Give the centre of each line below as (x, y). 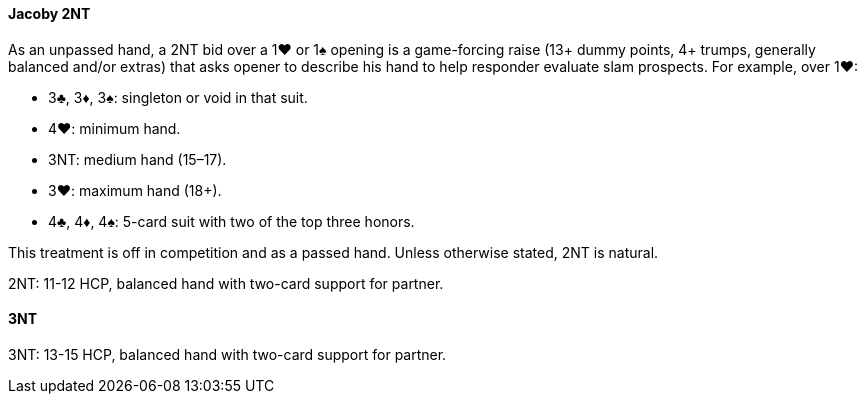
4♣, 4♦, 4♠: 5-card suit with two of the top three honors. (231, 221)
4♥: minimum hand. (114, 128)
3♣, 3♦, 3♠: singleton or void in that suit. (178, 97)
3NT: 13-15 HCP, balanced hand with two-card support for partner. (227, 354)
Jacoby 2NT (49, 13)
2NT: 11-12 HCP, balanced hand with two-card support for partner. (226, 283)
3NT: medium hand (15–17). (137, 159)
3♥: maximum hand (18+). (135, 190)
